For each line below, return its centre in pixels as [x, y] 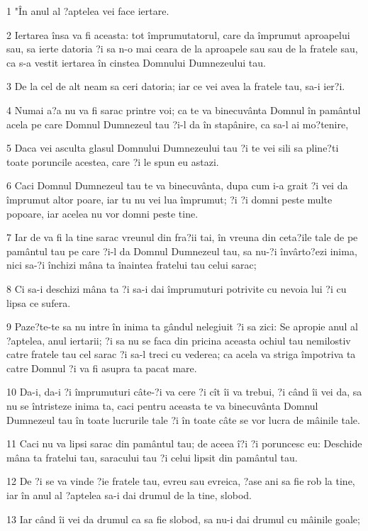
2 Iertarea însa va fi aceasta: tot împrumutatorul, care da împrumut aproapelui [178, 34]
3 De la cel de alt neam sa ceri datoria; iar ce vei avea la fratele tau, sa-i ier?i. [176, 86]
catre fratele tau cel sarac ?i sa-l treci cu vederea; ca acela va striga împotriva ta [181, 354]
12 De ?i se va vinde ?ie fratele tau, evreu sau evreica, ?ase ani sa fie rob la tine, [181, 481]
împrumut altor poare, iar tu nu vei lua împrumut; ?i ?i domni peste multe [169, 199]
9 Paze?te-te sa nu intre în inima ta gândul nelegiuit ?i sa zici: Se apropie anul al [182, 326]
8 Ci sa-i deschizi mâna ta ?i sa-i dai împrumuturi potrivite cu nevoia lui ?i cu [177, 288]
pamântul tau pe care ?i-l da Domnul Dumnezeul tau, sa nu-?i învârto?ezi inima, [182, 251]
